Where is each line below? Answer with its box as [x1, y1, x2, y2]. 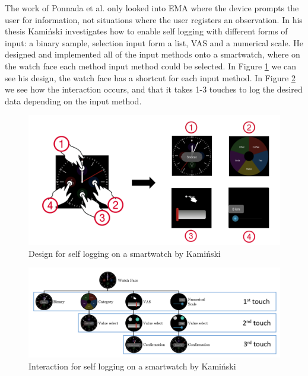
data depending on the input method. [5, 94, 142, 107]
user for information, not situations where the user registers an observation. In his [5, 13, 303, 26]
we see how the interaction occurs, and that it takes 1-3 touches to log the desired [5, 83, 303, 95]
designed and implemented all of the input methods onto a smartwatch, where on [5, 48, 300, 60]
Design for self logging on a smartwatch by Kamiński [28, 247, 221, 259]
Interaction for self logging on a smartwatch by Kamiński [28, 360, 236, 372]
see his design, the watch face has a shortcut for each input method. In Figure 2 [5, 71, 296, 84]
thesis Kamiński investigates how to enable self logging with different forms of [5, 25, 288, 37]
